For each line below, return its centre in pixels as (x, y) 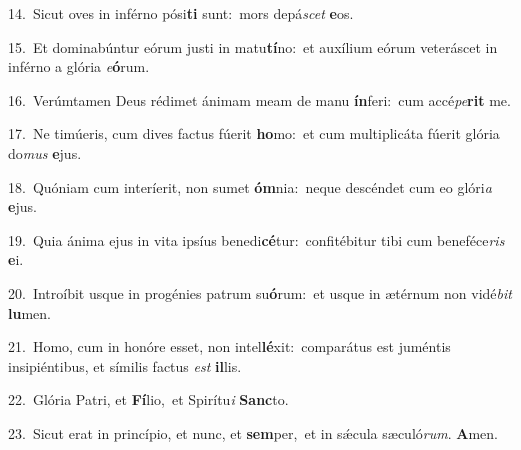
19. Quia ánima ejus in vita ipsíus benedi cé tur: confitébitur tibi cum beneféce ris (256, 239)
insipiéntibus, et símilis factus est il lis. (125, 365)
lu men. (29, 312)
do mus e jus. (45, 152)
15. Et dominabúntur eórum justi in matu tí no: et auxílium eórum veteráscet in (253, 46)
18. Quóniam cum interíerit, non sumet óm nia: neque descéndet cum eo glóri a (250, 186)
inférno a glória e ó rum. (79, 66)
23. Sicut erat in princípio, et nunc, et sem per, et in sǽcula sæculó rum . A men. (253, 432)
